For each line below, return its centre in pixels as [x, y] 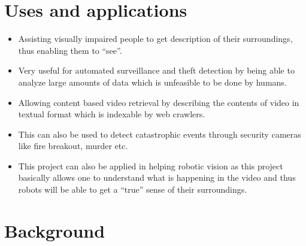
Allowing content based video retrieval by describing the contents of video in [159, 102]
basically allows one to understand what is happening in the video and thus [157, 177]
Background [55, 230]
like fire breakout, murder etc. [73, 146]
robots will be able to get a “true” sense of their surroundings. [133, 189]
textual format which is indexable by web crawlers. [112, 114]
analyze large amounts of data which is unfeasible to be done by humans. [152, 82]
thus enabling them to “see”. [70, 50]
